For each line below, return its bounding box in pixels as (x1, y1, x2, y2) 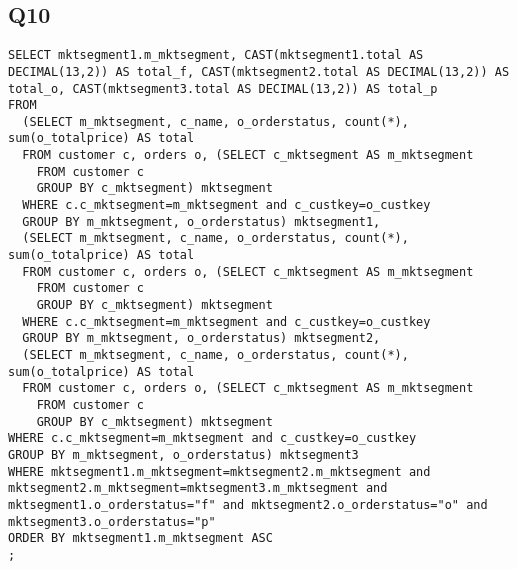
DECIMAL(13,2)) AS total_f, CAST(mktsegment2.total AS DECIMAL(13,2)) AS (8, 64, 510, 79)
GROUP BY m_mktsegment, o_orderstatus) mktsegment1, (22, 214, 381, 229)
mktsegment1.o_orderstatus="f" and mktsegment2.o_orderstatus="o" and (8, 497, 488, 512)
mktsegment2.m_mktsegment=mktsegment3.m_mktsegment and (8, 481, 388, 496)
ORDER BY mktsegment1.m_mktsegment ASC (8, 531, 273, 546)
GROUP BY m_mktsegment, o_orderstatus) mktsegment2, (22, 331, 381, 346)
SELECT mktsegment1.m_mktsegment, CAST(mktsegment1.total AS (8, 48, 424, 63)
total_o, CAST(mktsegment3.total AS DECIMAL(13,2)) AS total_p (8, 81, 438, 96)
